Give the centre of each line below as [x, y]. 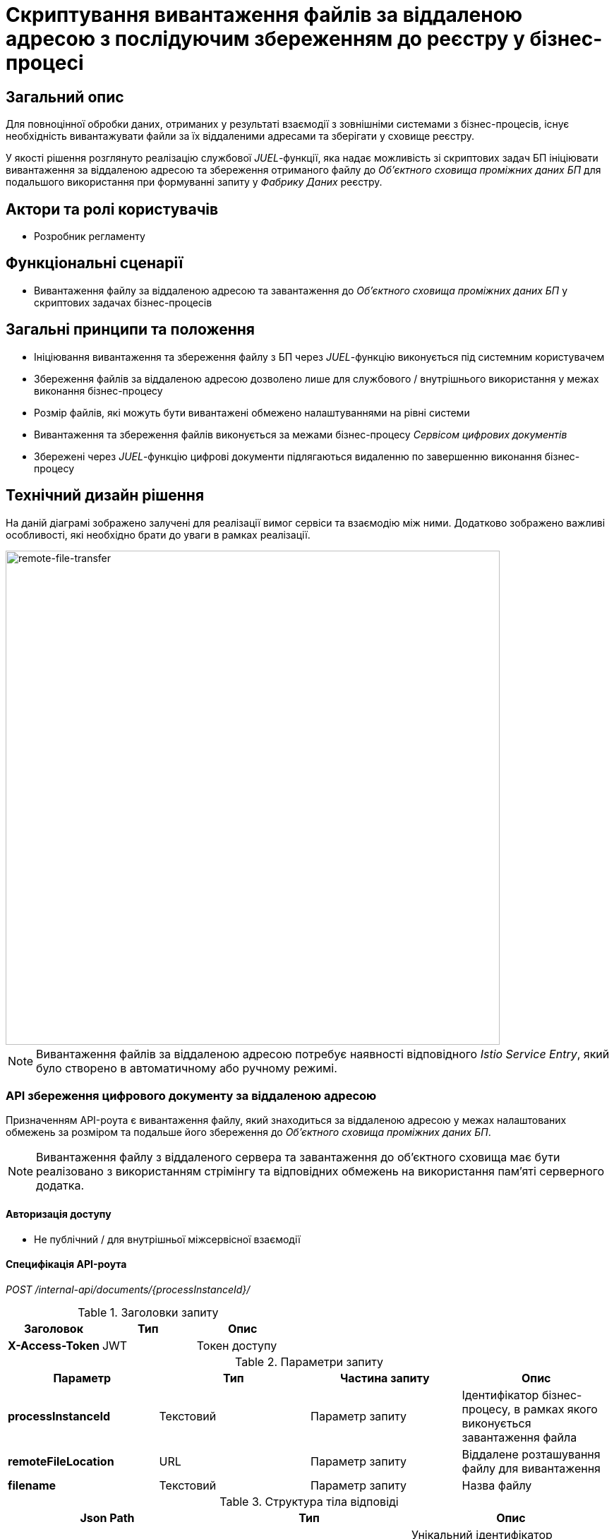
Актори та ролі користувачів [112, 209]
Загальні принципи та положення [130, 330]
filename [32, 1485]
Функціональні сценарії [95, 263]
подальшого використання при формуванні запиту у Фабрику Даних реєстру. [194, 182]
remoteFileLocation [61, 1461]
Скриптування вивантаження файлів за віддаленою [264, 15]
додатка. [60, 1186]
